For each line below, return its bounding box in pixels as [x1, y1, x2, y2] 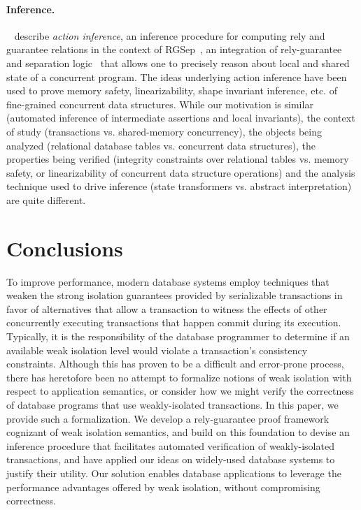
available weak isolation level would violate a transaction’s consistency [6, 342, 308, 357]
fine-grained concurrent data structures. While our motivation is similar [6, 96, 313, 111]
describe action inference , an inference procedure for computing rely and [14, 28, 325, 43]
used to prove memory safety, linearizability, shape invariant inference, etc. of [6, 83, 337, 98]
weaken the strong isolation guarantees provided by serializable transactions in [6, 288, 343, 303]
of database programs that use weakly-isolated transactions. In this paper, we [6, 397, 339, 411]
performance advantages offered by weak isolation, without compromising [6, 479, 320, 494]
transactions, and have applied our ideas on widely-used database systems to [6, 452, 335, 467]
